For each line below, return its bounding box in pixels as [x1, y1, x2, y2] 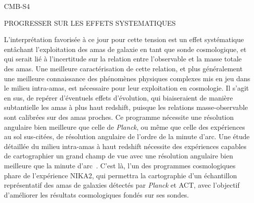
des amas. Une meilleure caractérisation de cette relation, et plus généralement [4, 63, 243, 73]
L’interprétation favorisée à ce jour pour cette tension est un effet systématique [4, 34, 244, 45]
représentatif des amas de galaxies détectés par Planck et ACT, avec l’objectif [4, 180, 240, 190]
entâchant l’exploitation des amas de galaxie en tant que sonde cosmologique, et [4, 44, 247, 54]
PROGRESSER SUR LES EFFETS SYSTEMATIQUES [4, 17, 176, 28]
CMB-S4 [4, 1, 30, 11]
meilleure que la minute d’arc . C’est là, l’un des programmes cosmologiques [4, 160, 236, 170]
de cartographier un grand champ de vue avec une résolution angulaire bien [4, 151, 233, 161]
